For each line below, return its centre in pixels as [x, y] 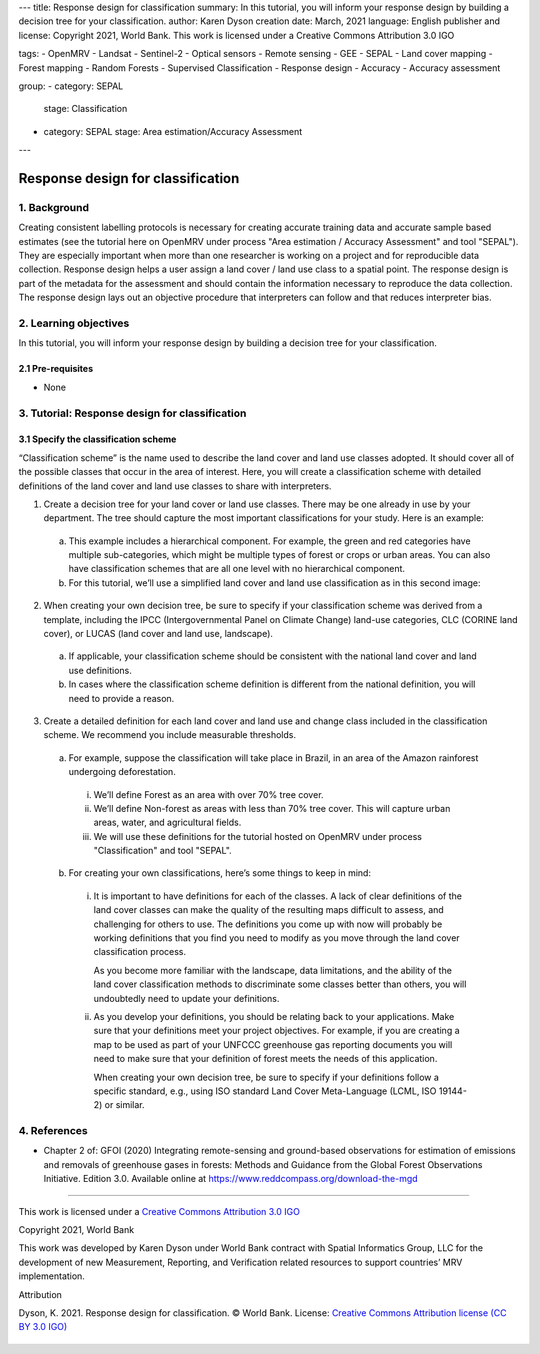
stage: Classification [85, 109]
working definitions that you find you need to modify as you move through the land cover [276, 938]
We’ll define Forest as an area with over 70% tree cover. [208, 794]
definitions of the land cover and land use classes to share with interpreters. [175, 486]
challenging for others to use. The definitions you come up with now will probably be [268, 924]
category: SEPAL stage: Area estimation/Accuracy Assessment [173, 131]
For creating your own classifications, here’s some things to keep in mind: [220, 873]
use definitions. [100, 670]
